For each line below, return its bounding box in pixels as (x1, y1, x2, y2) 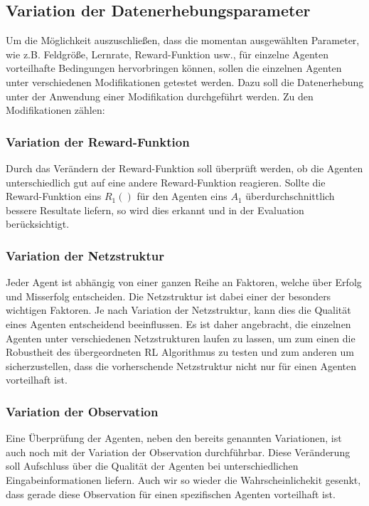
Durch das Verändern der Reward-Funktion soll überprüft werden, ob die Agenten (6, 160, 363, 175)
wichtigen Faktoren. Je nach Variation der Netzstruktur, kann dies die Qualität (6, 302, 351, 317)
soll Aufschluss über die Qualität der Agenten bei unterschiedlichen (6, 458, 299, 473)
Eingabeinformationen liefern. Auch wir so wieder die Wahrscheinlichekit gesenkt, (6, 472, 361, 487)
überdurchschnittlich (245, 189, 335, 204)
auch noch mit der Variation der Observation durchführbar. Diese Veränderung (6, 444, 351, 459)
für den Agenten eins (137, 189, 228, 204)
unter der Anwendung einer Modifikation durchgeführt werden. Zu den (6, 88, 314, 103)
